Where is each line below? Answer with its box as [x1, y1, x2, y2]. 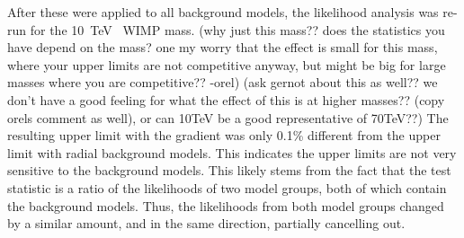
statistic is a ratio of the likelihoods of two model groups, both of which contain [7, 178, 447, 197]
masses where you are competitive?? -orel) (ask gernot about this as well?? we [7, 73, 438, 92]
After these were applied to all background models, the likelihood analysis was [7, 3, 439, 21]
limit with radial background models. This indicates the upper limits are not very [7, 143, 457, 162]
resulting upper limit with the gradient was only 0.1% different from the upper [7, 126, 441, 145]
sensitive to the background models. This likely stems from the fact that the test [7, 161, 451, 180]
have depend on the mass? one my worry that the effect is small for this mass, [7, 38, 438, 57]
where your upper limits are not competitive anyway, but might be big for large [7, 55, 446, 74]
